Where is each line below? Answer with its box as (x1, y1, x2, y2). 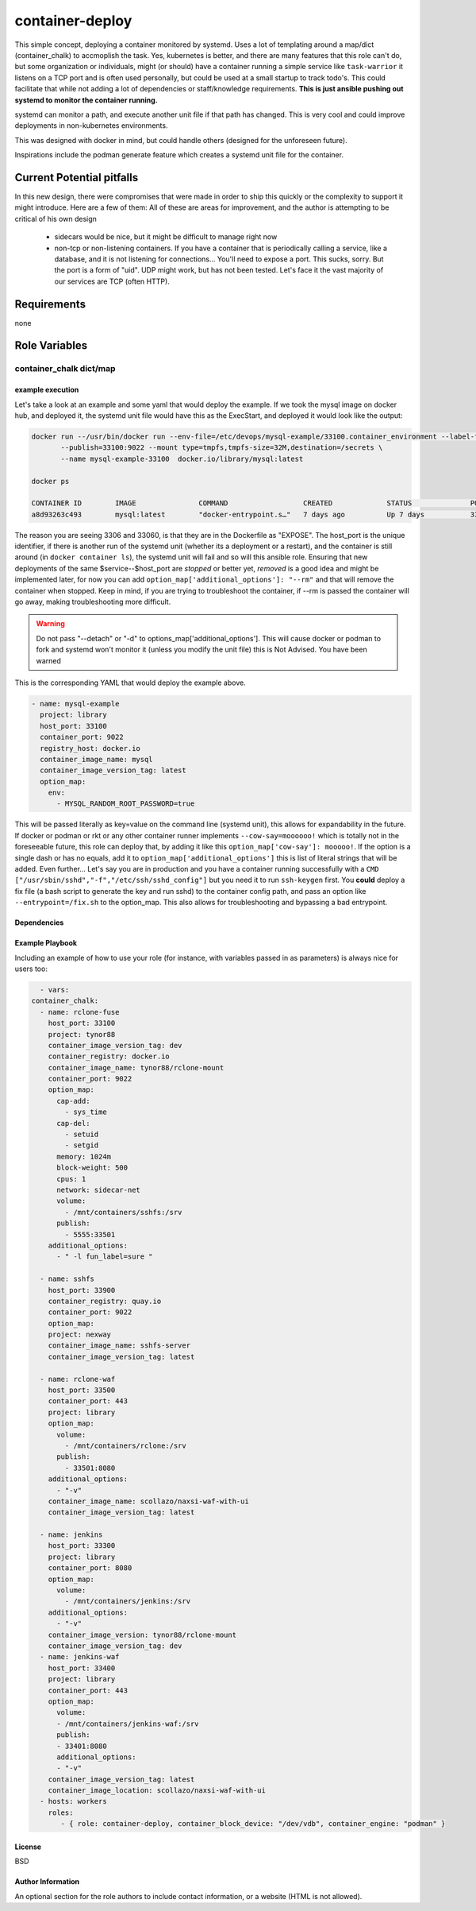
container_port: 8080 (48, 1564, 132, 1573)
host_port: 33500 (48, 1386, 116, 1395)
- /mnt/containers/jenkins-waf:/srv (56, 1719, 199, 1728)
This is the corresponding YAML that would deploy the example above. (14, 678, 246, 687)
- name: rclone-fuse (40, 1008, 120, 1016)
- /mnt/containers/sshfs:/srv (64, 1208, 182, 1217)
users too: (14, 964, 48, 973)
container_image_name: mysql (40, 755, 154, 764)
